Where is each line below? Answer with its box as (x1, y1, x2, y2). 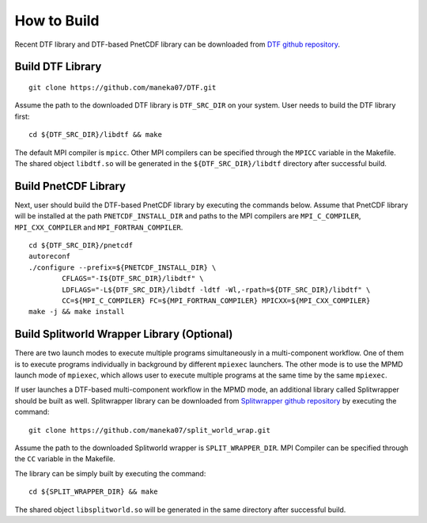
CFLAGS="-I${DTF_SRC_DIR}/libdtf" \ (62, 274, 205, 283)
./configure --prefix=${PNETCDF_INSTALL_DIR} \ (28, 263, 217, 272)
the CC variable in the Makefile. (14, 454, 115, 464)
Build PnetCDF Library (14, 179, 127, 193)
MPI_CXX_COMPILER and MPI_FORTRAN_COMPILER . (14, 222, 183, 232)
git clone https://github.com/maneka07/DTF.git (28, 83, 217, 92)
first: (14, 112, 30, 121)
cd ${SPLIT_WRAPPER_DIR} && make (28, 487, 158, 496)
